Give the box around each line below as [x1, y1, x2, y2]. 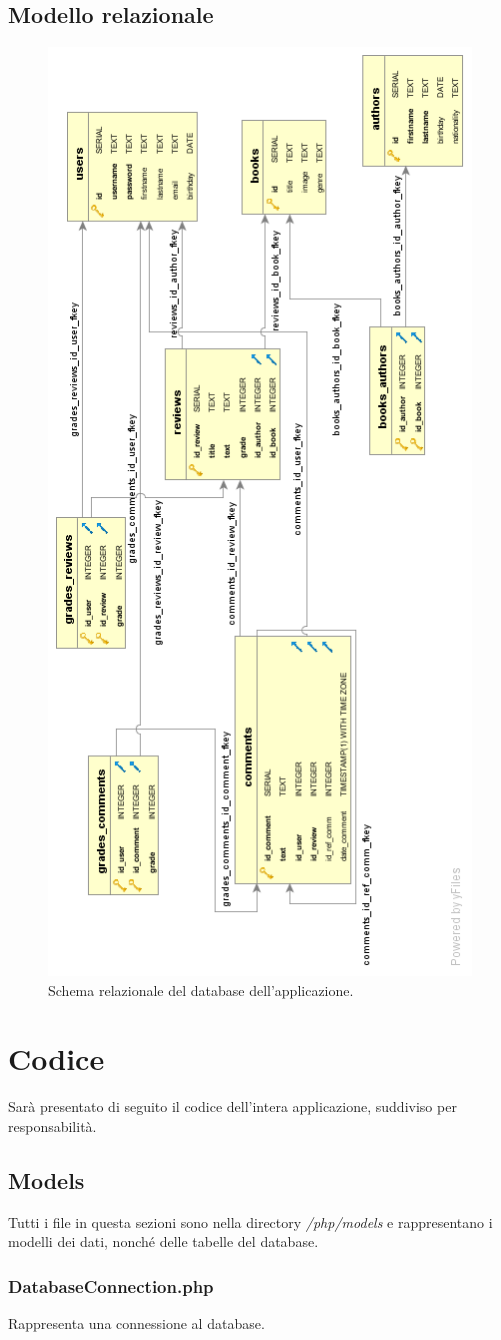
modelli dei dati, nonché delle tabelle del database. [8, 1231, 319, 1252]
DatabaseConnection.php [8, 1273, 214, 1298]
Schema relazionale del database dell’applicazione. [48, 979, 354, 1000]
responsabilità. [8, 1115, 97, 1136]
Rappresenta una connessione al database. [8, 1313, 265, 1334]
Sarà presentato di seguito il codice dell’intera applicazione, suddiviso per [8, 1096, 457, 1117]
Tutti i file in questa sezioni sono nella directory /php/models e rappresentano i [8, 1211, 493, 1232]
